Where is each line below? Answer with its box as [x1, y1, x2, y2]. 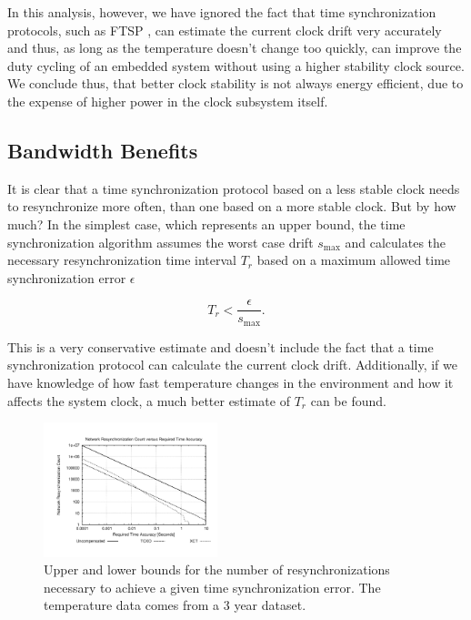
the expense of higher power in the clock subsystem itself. [7, 91, 328, 110]
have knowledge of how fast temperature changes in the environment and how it [7, 373, 454, 392]
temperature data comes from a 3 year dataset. [44, 595, 306, 615]
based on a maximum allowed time [256, 250, 451, 269]
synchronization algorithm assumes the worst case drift [7, 232, 314, 251]
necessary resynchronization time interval [7, 250, 236, 269]
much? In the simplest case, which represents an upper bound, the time [7, 214, 406, 233]
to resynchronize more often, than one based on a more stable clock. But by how [7, 197, 456, 216]
